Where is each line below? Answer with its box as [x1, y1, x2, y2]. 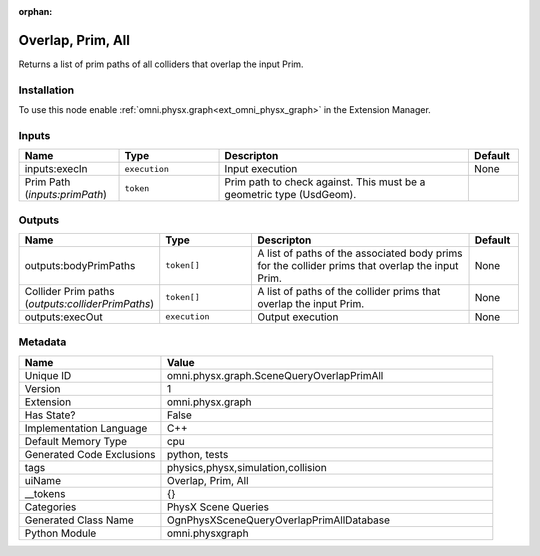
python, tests [166, 447, 229, 461]
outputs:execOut [24, 310, 104, 324]
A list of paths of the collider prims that [257, 284, 441, 298]
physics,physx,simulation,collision [166, 460, 327, 474]
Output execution [257, 310, 339, 324]
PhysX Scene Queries [166, 500, 270, 514]
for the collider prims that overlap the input [257, 258, 459, 272]
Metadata [18, 335, 67, 349]
